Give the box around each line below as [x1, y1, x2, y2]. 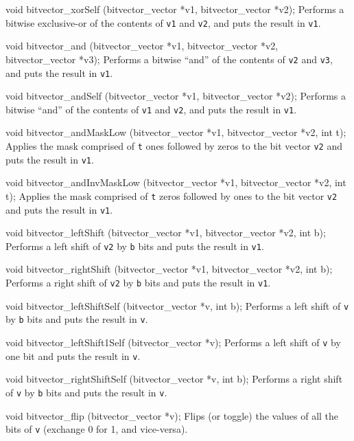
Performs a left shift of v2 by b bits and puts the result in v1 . [5, 238, 264, 253]
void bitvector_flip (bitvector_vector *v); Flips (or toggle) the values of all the [5, 408, 339, 422]
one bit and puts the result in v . [5, 348, 141, 363]
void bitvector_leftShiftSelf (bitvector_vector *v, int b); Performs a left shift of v [5, 298, 349, 313]
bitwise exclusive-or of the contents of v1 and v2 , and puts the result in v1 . [5, 15, 321, 30]
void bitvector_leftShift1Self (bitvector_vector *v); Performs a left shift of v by [5, 335, 341, 350]
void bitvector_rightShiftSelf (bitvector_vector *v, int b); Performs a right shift [5, 372, 343, 386]
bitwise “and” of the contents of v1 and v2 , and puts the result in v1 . [5, 102, 297, 116]
